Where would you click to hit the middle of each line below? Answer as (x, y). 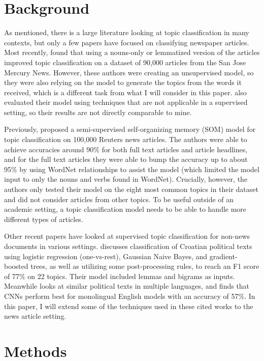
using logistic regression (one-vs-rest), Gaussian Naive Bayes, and (106, 256)
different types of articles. (44, 219)
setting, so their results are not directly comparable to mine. (98, 112)
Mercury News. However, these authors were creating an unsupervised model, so (129, 72)
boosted (16, 266)
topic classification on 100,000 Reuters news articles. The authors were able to (126, 139)
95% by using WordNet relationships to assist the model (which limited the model (132, 169)
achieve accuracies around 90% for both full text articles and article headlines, (126, 149)
